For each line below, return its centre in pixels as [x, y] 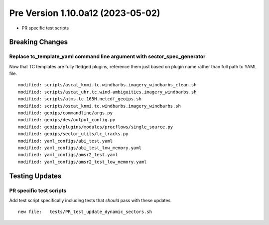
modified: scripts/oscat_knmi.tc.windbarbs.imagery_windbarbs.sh [100, 106]
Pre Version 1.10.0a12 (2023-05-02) [85, 13]
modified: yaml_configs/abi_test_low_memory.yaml [80, 148]
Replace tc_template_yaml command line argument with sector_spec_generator [107, 56]
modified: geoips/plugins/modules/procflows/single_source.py [96, 127]
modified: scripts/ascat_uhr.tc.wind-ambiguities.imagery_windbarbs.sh [107, 92]
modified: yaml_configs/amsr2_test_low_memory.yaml [82, 162]
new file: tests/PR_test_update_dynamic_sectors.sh [85, 212]
